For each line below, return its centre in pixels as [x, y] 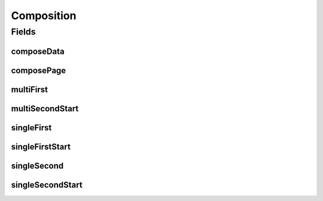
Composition [44, 16]
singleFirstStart [41, 147]
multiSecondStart [45, 109]
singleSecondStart [47, 185]
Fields [23, 32]
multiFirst [29, 89]
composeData [38, 51]
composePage [39, 70]
